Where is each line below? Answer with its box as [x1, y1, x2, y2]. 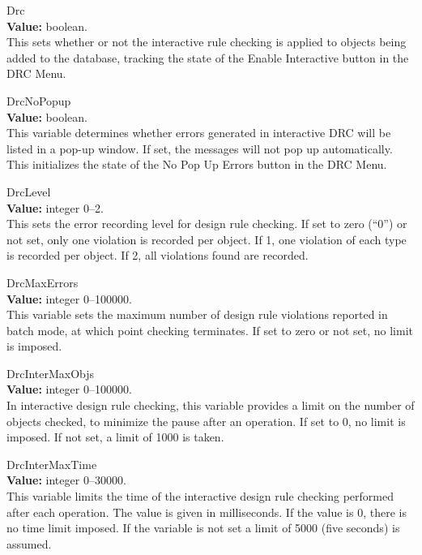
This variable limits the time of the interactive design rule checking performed [6, 488, 394, 505]
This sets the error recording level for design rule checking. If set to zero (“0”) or [6, 215, 407, 232]
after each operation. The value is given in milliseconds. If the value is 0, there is [6, 503, 407, 520]
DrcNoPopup [6, 92, 71, 109]
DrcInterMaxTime [6, 455, 97, 472]
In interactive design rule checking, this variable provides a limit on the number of [6, 397, 415, 414]
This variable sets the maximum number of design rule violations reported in [6, 306, 388, 323]
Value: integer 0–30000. [6, 471, 126, 488]
